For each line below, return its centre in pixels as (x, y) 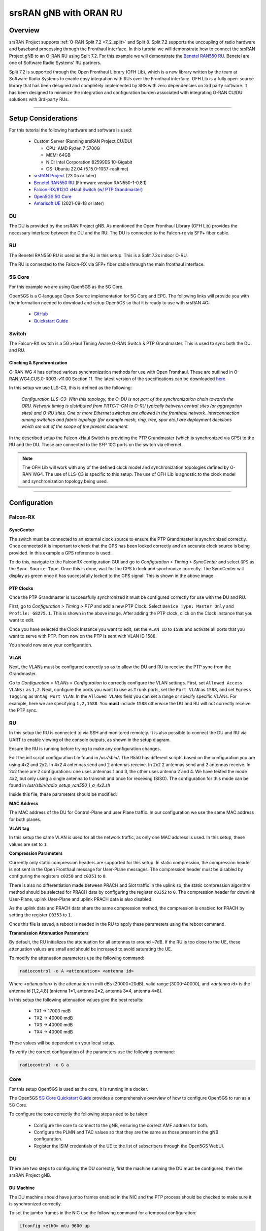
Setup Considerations (43, 118)
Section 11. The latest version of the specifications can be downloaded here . (149, 379)
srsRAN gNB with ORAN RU (66, 13)
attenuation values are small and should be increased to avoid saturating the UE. (91, 949)
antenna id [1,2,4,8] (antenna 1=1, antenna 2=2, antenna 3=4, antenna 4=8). (86, 991)
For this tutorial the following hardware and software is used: (71, 130)
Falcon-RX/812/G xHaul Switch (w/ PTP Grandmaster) (88, 190)
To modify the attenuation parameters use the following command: (77, 958)
